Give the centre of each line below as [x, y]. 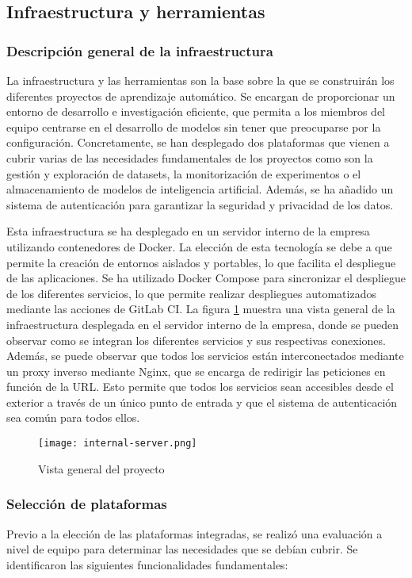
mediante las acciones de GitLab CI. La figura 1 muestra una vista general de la [201, 309]
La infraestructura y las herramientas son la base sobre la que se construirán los [200, 80]
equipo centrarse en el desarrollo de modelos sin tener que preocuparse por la [194, 126]
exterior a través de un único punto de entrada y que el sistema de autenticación [202, 402]
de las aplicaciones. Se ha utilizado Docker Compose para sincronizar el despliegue [206, 278]
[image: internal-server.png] [118, 444]
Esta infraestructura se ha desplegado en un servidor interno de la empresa [188, 231]
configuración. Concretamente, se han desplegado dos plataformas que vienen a [198, 142]
